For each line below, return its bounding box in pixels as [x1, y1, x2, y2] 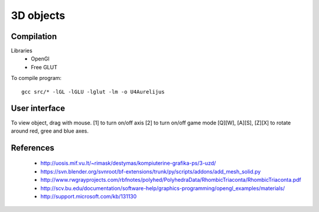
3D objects [11, 9, 66, 22]
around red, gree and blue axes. [11, 127, 89, 134]
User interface [11, 104, 65, 114]
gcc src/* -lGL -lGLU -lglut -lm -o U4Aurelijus [21, 88, 165, 95]
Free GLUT [31, 63, 57, 70]
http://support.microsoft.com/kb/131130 [40, 192, 137, 200]
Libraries [11, 47, 32, 54]
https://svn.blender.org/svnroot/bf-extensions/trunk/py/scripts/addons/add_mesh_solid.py [40, 168, 261, 175]
